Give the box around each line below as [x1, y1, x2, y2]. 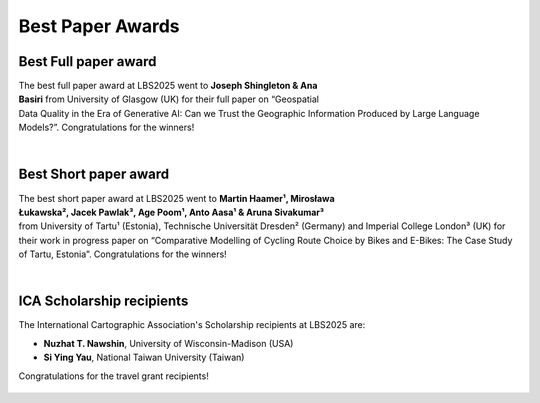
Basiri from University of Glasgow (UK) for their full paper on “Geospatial [18, 93, 320, 105]
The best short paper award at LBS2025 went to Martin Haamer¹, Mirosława [18, 192, 335, 204]
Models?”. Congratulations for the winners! [18, 121, 195, 134]
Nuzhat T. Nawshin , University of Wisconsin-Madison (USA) [43, 337, 294, 349]
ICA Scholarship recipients [18, 293, 189, 310]
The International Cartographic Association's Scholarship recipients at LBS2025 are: [18, 319, 366, 331]
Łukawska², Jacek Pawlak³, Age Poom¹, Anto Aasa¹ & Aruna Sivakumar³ [18, 206, 325, 218]
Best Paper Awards [18, 15, 180, 37]
